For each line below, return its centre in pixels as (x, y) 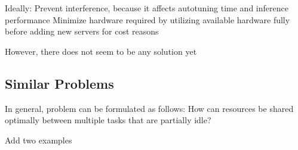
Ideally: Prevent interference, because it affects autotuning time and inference (147, 8)
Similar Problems (59, 83)
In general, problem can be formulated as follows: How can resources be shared (149, 108)
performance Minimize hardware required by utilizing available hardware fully (148, 19)
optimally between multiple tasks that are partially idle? (108, 120)
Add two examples (39, 140)
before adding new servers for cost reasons (82, 31)
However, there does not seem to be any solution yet (101, 51)
